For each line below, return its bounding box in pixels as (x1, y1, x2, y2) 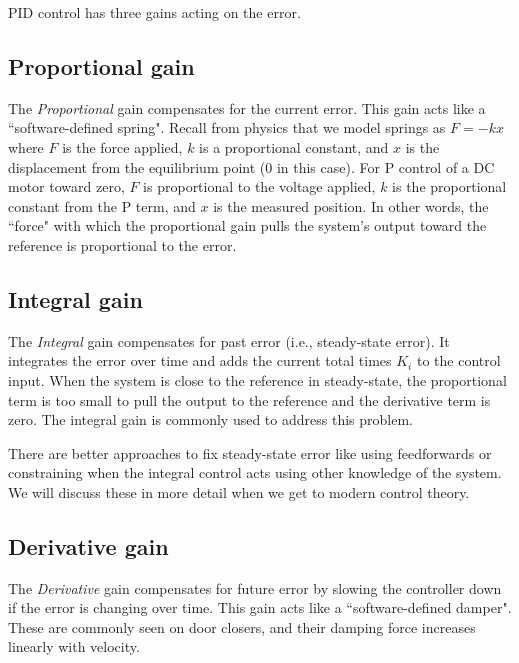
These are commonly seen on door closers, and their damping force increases (8, 616, 476, 637)
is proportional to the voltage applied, (143, 176, 376, 197)
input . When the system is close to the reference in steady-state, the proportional (8, 369, 507, 390)
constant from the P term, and (8, 195, 196, 216)
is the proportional (392, 176, 507, 197)
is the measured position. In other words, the (213, 195, 489, 216)
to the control (416, 350, 501, 371)
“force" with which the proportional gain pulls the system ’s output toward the (8, 215, 487, 236)
